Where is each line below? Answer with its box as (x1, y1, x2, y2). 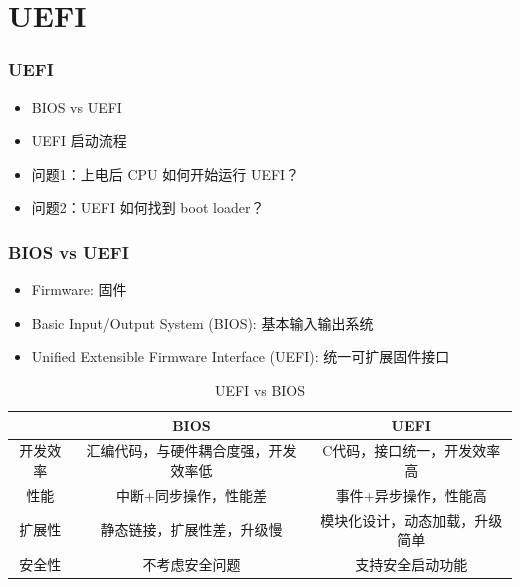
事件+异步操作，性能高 (335, 484, 487, 505)
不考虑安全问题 (142, 554, 241, 575)
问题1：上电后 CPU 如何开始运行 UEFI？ (31, 163, 300, 184)
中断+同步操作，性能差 (115, 484, 267, 505)
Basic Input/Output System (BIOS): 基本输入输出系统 (31, 312, 374, 333)
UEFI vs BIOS (214, 379, 306, 400)
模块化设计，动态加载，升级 (320, 509, 503, 530)
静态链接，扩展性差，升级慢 (100, 519, 283, 540)
